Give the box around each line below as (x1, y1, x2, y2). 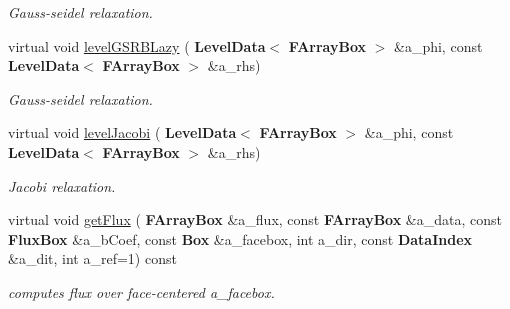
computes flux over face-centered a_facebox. (8, 281, 275, 302)
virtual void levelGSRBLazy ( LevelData (8, 35, 266, 56)
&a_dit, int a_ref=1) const (8, 248, 177, 269)
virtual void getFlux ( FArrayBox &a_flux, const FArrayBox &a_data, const (8, 209, 503, 230)
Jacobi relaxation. (8, 175, 116, 196)
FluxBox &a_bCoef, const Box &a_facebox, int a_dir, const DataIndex (8, 228, 473, 249)
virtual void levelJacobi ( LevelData (8, 122, 237, 143)
